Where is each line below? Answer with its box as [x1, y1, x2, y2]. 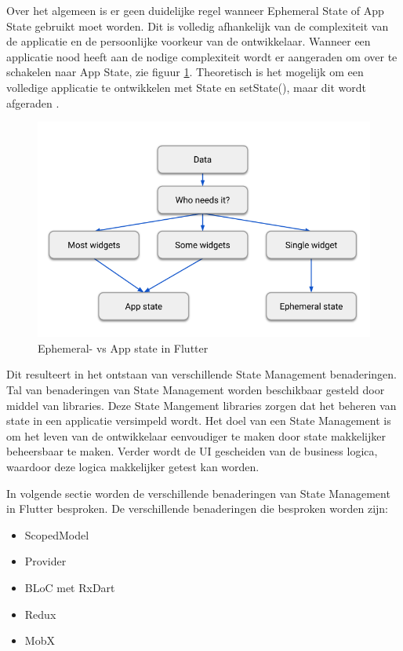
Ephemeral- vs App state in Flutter [38, 339, 209, 356]
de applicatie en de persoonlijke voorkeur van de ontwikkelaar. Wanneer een [6, 33, 371, 49]
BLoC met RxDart [24, 579, 115, 595]
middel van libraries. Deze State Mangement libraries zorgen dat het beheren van [6, 397, 397, 413]
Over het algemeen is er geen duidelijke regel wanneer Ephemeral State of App [6, 2, 384, 18]
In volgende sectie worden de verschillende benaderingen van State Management [6, 485, 390, 501]
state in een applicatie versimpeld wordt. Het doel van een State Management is [6, 412, 391, 429]
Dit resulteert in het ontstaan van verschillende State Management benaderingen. [6, 366, 397, 382]
